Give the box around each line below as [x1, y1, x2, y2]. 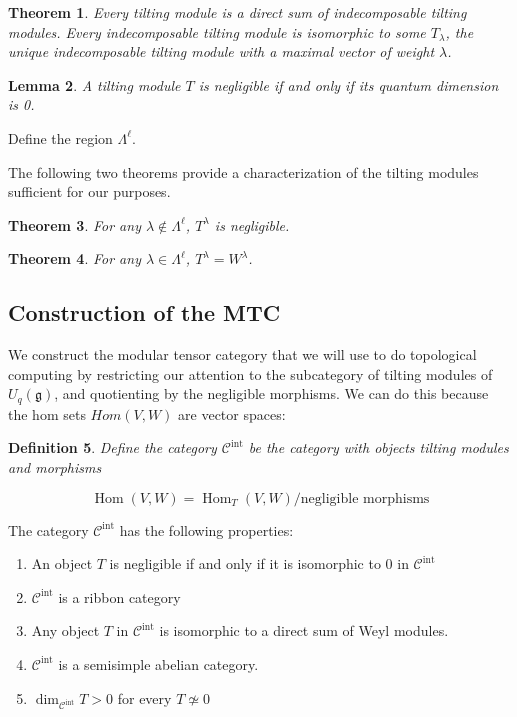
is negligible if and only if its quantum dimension [198, 74, 499, 95]
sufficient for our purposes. [8, 181, 171, 202]
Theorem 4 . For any [8, 248, 141, 269]
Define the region [8, 127, 113, 148]
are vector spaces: [178, 403, 286, 424]
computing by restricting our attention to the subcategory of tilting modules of [8, 363, 493, 384]
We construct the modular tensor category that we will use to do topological [8, 344, 477, 365]
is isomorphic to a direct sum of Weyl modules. [159, 620, 449, 641]
